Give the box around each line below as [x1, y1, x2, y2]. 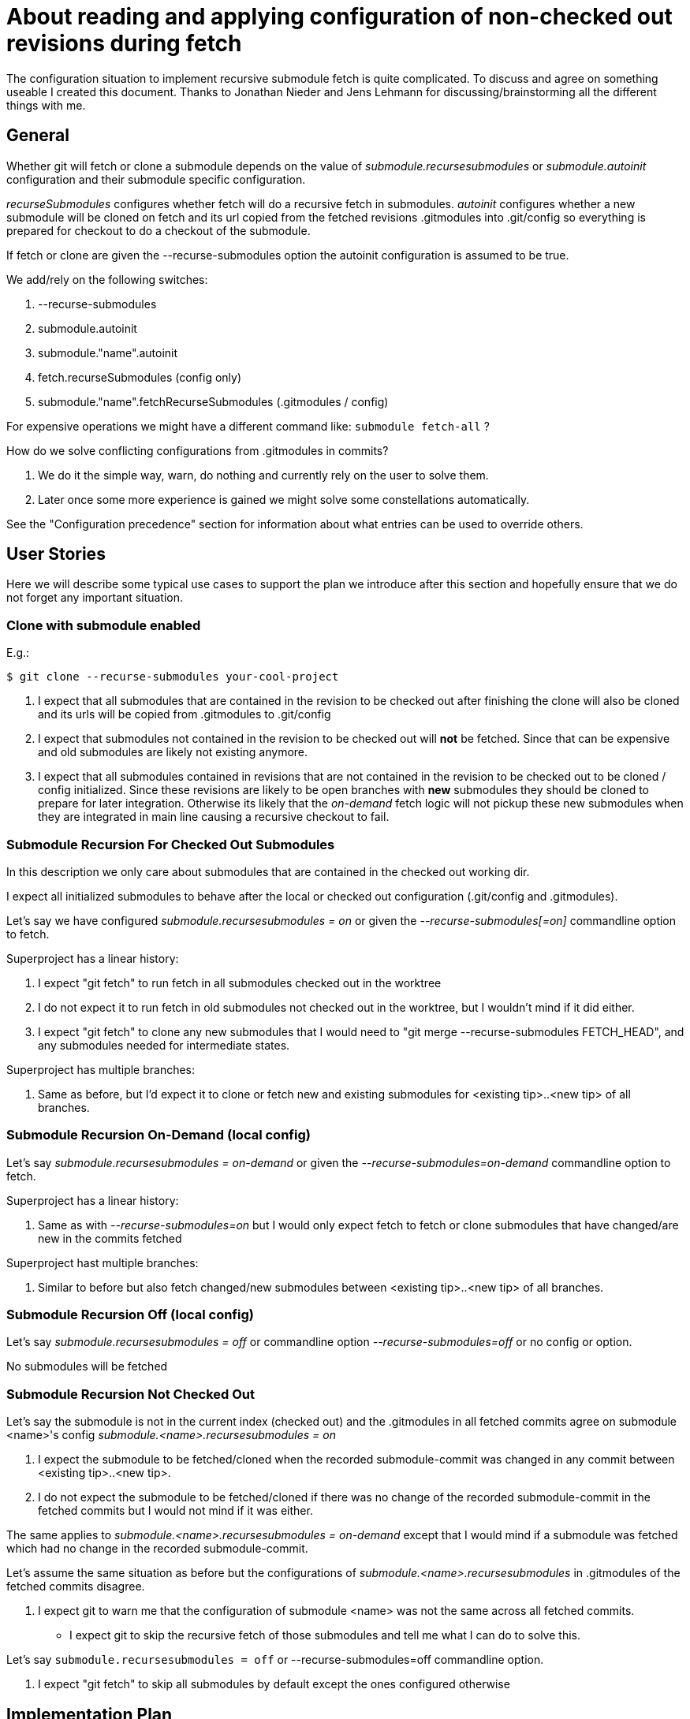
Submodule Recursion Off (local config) [6, 1307, 254, 1323]
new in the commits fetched [38, 1231, 182, 1245]
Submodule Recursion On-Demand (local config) [6, 1127, 311, 1143]
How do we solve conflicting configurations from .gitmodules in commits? [6, 443, 389, 457]
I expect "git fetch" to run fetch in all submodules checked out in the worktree [38, 975, 442, 990]
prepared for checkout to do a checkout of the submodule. [6, 223, 311, 237]
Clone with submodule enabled [6, 617, 201, 633]
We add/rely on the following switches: [6, 272, 208, 286]
